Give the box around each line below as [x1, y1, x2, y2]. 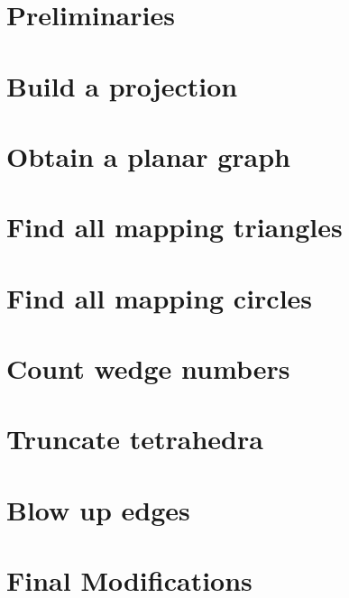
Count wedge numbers [6, 350, 290, 387]
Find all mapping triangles [6, 208, 343, 245]
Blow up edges [6, 491, 190, 528]
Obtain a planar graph [6, 137, 291, 174]
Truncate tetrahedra [6, 420, 263, 457]
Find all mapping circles [6, 279, 313, 316]
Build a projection [6, 67, 238, 104]
